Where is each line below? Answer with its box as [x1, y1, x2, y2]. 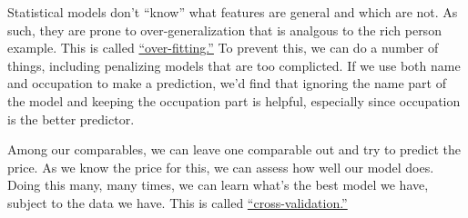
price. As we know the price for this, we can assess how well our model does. [7, 157, 434, 176]
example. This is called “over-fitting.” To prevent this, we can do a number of [7, 38, 439, 57]
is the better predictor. [7, 109, 135, 128]
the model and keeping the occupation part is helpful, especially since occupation [7, 91, 461, 110]
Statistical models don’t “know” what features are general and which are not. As [7, 3, 458, 21]
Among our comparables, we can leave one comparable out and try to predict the [7, 140, 462, 159]
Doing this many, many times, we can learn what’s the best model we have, [7, 175, 429, 194]
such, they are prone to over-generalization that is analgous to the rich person [7, 20, 442, 39]
